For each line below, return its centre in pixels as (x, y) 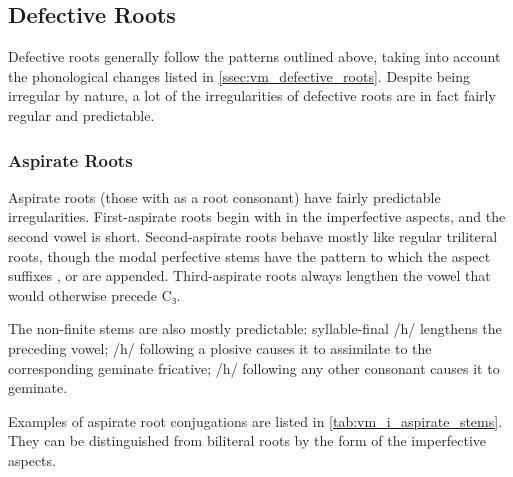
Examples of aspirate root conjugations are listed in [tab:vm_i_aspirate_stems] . (255, 420)
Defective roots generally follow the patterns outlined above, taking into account (254, 56)
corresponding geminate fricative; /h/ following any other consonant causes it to (254, 367)
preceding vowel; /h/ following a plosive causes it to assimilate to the (220, 347)
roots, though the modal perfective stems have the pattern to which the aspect (249, 255)
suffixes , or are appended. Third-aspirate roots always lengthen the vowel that (249, 275)
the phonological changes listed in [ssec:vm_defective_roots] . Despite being (239, 75)
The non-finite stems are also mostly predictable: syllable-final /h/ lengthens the (255, 328)
